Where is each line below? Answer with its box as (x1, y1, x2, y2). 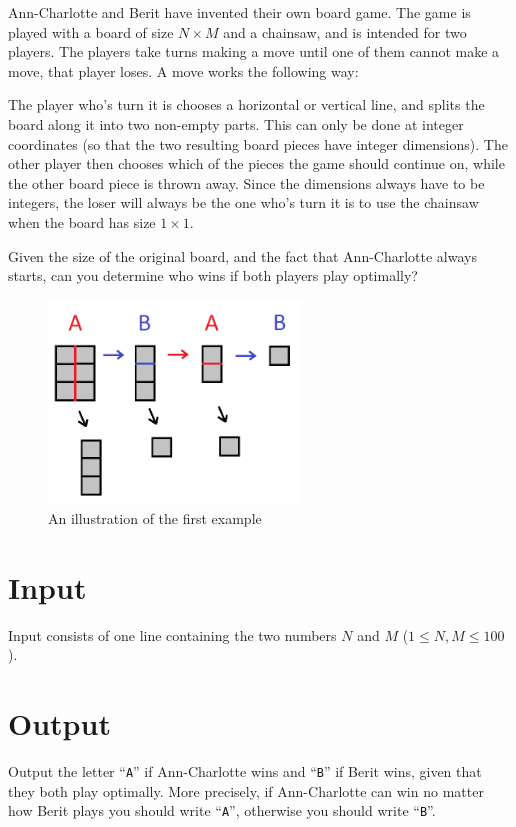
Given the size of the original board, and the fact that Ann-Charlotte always (8, 245, 477, 266)
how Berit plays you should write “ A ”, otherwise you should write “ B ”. (8, 800, 436, 821)
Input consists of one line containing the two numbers (8, 624, 337, 645)
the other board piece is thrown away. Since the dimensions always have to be (8, 172, 485, 193)
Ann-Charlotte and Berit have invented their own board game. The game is (8, 2, 471, 22)
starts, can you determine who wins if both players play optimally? (8, 265, 418, 286)
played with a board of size (8, 21, 174, 42)
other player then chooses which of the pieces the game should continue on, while (8, 153, 505, 174)
